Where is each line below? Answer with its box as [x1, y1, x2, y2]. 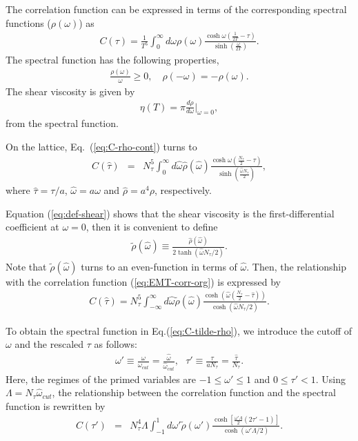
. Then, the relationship [246, 259, 347, 273]
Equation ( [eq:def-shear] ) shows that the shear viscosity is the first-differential [6, 206, 335, 220]
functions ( [6, 15, 51, 30]
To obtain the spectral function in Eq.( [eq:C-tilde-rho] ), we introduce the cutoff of [6, 323, 352, 337]
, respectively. [155, 183, 212, 197]
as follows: [94, 337, 137, 351]
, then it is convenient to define [86, 219, 218, 234]
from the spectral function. [6, 116, 119, 130]
